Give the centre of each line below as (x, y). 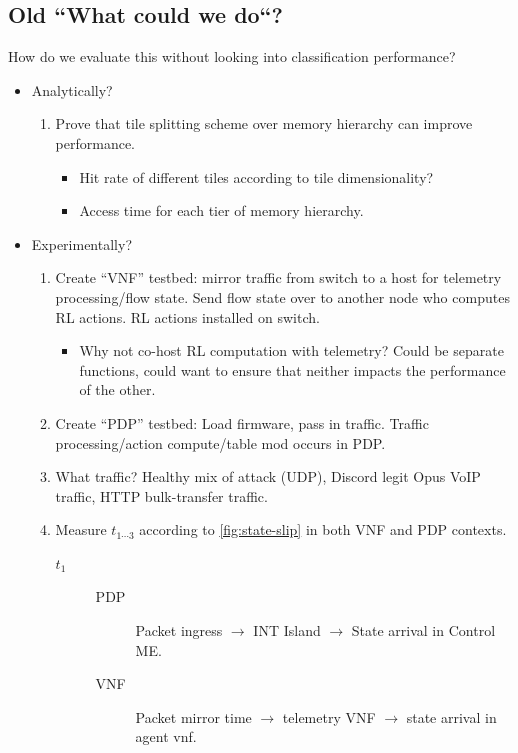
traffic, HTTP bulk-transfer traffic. (161, 495)
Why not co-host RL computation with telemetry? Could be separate (291, 350)
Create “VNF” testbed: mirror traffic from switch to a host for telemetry (278, 277)
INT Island (287, 630)
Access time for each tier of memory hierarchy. (221, 210)
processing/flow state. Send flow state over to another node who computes (282, 296)
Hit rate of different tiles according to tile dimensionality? (256, 176)
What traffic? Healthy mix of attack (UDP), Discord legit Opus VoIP (268, 476)
